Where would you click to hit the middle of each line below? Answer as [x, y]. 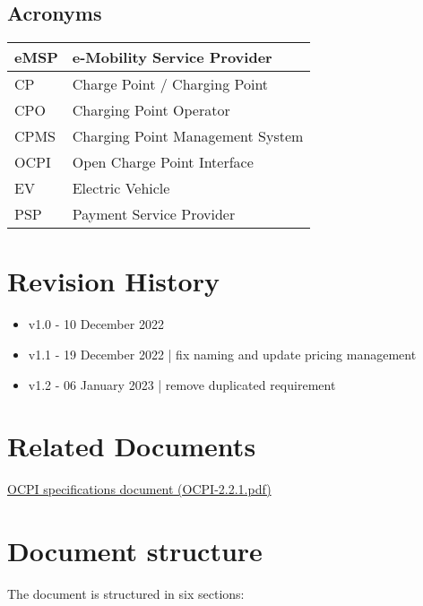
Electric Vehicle [121, 188]
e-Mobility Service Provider [172, 57]
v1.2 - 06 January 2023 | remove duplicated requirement [182, 384]
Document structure [135, 551]
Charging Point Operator [151, 110]
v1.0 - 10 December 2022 [96, 324]
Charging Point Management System [188, 136]
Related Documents [132, 446]
